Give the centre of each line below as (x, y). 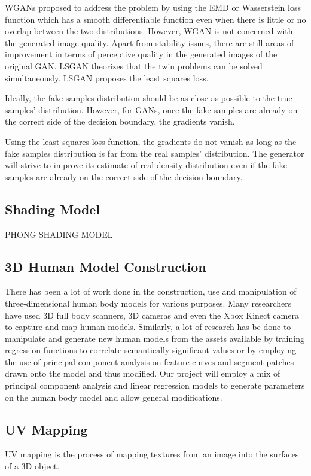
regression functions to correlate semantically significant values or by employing (151, 350)
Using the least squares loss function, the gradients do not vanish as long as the (151, 141)
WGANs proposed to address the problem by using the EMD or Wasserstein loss (153, 7)
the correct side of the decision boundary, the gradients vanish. (120, 121)
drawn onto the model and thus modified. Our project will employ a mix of (143, 373)
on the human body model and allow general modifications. (114, 397)
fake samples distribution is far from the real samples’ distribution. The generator (155, 153)
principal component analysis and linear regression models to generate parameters (155, 385)
